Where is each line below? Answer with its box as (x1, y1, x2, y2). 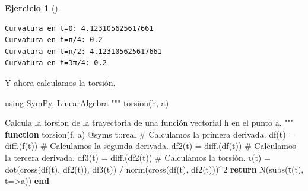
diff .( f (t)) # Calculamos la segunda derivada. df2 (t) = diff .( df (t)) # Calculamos (5, 139, 296, 152)
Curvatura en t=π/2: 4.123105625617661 (5, 47, 162, 56)
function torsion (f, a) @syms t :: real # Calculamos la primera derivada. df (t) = (5, 128, 296, 140)
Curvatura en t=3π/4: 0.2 (5, 59, 107, 68)
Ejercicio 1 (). (5, 2, 61, 14)
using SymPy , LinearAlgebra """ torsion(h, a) (5, 96, 169, 109)
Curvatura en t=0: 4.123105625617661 (5, 24, 154, 33)
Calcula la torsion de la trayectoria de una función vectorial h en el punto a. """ (5, 116, 294, 129)
